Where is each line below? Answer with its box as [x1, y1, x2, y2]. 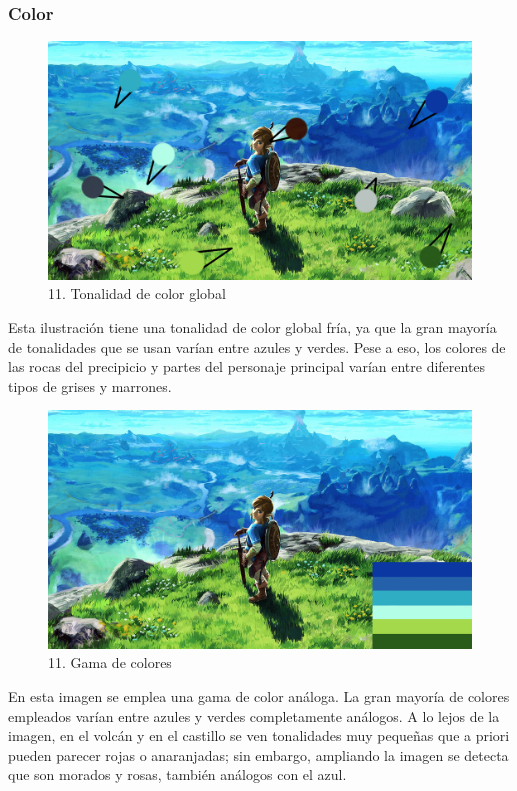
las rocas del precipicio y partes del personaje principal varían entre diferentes [8, 356, 486, 377]
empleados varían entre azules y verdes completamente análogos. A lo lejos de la [8, 705, 500, 726]
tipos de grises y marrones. [8, 375, 172, 396]
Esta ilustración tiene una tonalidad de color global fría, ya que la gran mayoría [8, 316, 497, 337]
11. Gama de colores [48, 652, 172, 673]
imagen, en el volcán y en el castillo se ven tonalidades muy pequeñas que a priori [8, 725, 510, 746]
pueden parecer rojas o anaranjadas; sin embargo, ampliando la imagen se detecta [8, 744, 509, 765]
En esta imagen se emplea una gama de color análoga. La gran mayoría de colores [8, 685, 510, 706]
